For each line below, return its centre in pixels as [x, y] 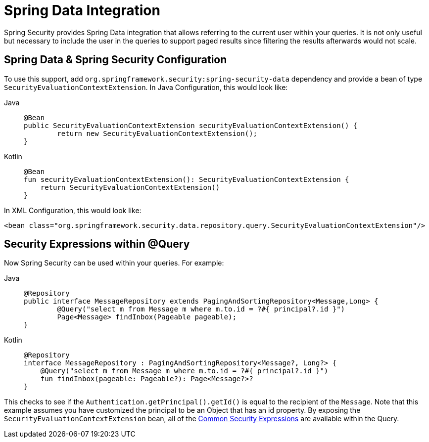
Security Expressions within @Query [97, 244]
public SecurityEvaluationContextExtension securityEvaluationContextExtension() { [191, 125]
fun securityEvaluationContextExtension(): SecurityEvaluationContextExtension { [187, 179]
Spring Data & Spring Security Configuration [116, 60]
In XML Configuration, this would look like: [73, 210]
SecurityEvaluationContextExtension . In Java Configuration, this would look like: [146, 87]
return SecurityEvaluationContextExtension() [130, 187]
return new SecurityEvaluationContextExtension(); [157, 133]
